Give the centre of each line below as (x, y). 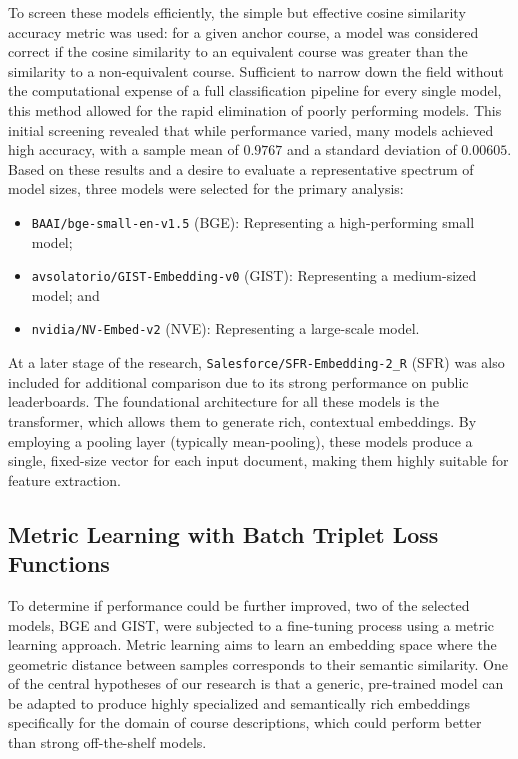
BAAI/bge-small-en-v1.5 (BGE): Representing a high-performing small (253, 221)
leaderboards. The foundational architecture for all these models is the (224, 401)
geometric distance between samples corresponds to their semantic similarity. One (258, 663)
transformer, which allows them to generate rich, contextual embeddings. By (242, 420)
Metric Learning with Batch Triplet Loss (223, 533)
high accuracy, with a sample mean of (123, 149)
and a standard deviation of (371, 149)
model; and (65, 294)
